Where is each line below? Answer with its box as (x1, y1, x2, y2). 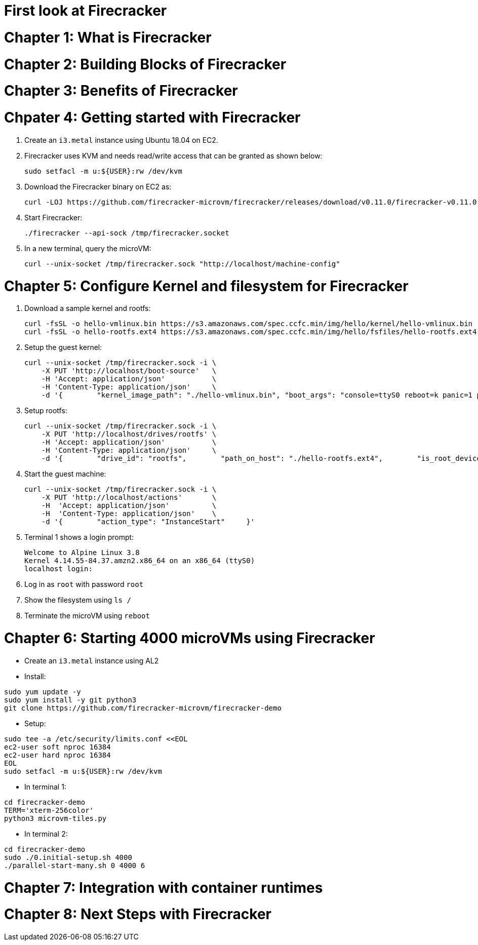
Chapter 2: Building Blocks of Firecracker (4, 55, 287, 73)
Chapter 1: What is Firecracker (4, 28, 212, 46)
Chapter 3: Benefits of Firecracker (4, 82, 238, 100)
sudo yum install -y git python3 (4, 695, 137, 704)
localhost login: (24, 565, 93, 573)
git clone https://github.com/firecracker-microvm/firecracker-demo (4, 703, 282, 712)
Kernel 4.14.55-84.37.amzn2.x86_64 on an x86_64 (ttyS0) (24, 557, 255, 565)
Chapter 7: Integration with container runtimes (4, 879, 323, 896)
